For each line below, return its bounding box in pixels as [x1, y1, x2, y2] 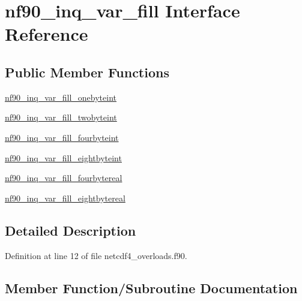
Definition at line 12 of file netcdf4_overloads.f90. [5, 249, 187, 261]
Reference [5, 22, 88, 46]
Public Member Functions [5, 62, 169, 81]
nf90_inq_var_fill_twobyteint [5, 111, 117, 124]
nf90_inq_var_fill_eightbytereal [5, 191, 125, 204]
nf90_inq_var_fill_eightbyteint [5, 151, 122, 164]
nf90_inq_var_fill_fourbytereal [5, 171, 122, 184]
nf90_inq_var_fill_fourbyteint [5, 131, 119, 143]
